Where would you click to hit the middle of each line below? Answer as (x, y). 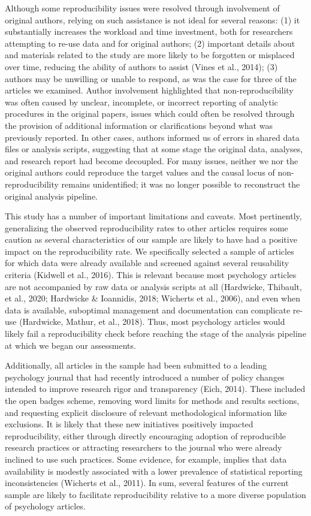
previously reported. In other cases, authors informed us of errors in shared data (152, 137)
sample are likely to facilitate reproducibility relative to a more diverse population (155, 494)
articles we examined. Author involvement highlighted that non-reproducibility (149, 90)
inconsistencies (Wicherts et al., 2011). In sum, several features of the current (147, 483)
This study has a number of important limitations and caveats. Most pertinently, (153, 216)
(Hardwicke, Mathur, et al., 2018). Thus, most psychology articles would (152, 322)
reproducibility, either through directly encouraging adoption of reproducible (146, 435)
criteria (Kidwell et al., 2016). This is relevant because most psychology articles (151, 275)
